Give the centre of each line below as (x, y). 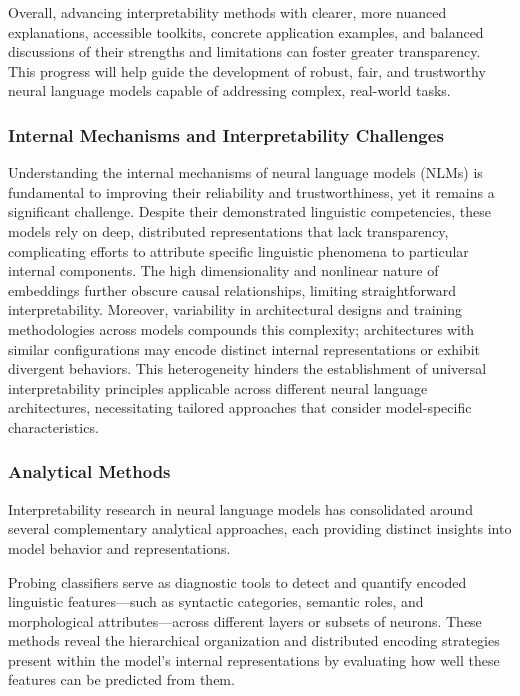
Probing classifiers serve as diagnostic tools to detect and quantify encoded (237, 581)
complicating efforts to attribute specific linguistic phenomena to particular (238, 250)
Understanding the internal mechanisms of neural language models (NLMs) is (245, 172)
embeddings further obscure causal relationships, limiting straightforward (232, 289)
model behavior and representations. (119, 547)
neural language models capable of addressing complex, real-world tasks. (229, 90)
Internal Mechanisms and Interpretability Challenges (226, 134)
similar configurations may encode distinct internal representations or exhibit (244, 348)
